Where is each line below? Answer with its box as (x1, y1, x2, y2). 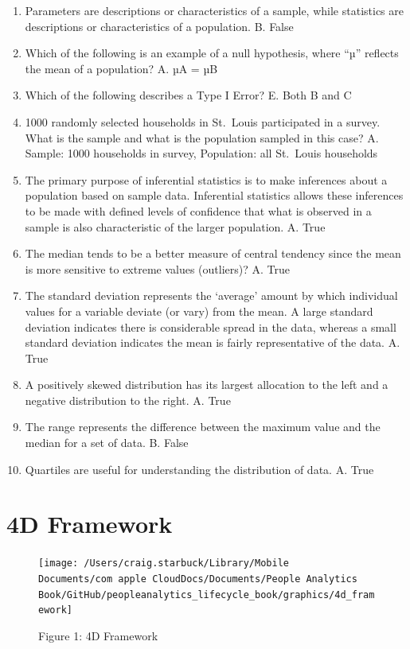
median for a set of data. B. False (25, 434, 189, 451)
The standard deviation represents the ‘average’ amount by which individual (25, 287, 398, 304)
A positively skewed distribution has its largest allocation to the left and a (25, 376, 389, 393)
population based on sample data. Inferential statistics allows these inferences (25, 187, 404, 204)
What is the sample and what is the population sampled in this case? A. (25, 129, 379, 146)
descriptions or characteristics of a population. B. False (25, 17, 294, 34)
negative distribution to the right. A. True (25, 391, 231, 408)
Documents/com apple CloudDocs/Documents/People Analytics (38, 573, 357, 585)
